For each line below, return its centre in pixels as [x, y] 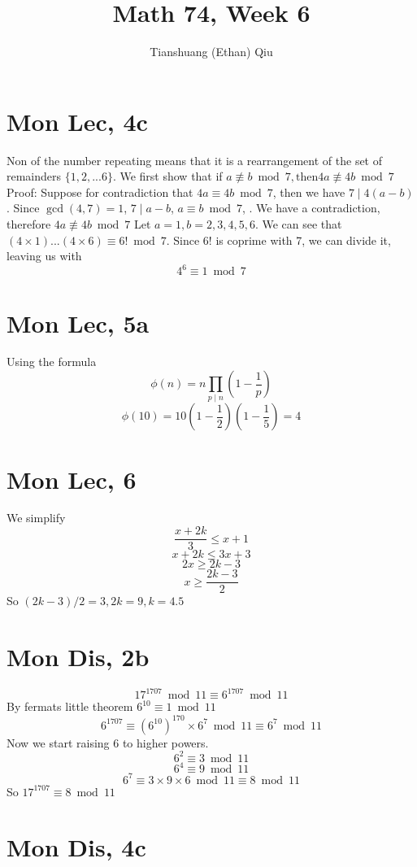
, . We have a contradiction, [311, 208]
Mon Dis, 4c [76, 847]
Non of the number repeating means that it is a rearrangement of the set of [195, 160]
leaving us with [44, 256]
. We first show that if [167, 176]
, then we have [309, 192]
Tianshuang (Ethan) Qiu [211, 52]
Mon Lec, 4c [77, 121]
